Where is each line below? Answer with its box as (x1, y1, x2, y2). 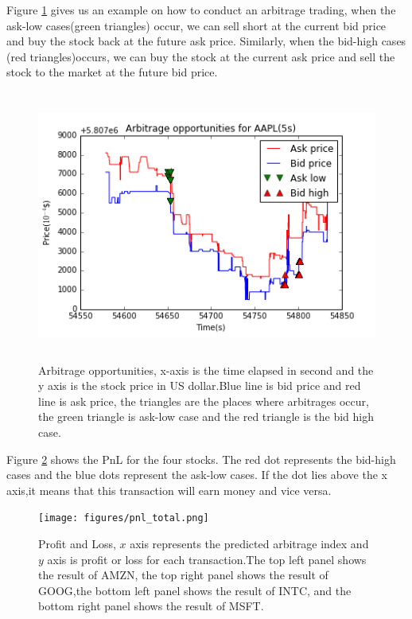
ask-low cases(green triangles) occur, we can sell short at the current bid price (6, 17, 387, 33)
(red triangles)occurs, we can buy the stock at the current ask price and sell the (6, 48, 395, 64)
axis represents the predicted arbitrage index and (130, 535, 369, 551)
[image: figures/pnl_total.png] (38, 512, 209, 524)
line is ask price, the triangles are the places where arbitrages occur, (38, 392, 369, 409)
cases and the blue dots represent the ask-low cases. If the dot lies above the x (6, 466, 387, 483)
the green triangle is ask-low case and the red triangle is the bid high (38, 408, 375, 425)
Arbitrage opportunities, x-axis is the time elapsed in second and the (38, 361, 374, 378)
